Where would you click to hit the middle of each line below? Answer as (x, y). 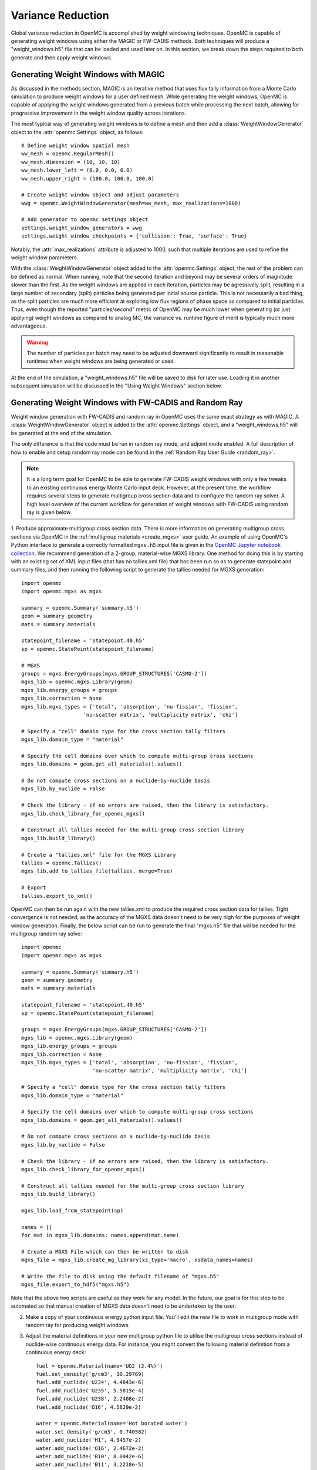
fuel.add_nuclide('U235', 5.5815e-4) (90, 1390)
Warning (37, 342)
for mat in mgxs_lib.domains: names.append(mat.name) (100, 1235)
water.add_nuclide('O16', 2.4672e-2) (90, 1448)
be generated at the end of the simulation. (62, 433)
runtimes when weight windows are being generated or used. (101, 361)
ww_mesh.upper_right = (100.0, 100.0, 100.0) (88, 178)
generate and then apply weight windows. (62, 57)
